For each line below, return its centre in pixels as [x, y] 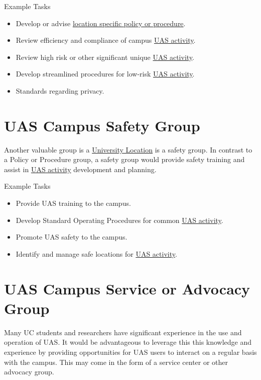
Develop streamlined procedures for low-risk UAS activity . [105, 74]
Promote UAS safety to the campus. [72, 237]
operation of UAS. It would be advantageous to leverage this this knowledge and [128, 342]
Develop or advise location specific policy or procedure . [101, 23]
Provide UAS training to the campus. [73, 203]
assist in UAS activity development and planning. [80, 169]
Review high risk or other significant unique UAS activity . [105, 57]
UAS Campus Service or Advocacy [127, 288]
